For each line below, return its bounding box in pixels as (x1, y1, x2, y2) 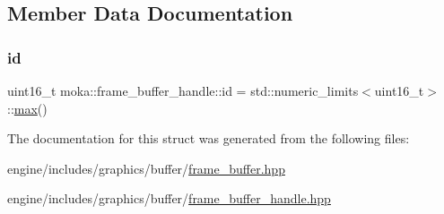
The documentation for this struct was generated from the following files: (7, 129, 410, 148)
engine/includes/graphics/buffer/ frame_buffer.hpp (7, 158, 285, 177)
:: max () (7, 98, 48, 117)
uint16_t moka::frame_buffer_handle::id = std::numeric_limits (7, 81, 359, 99)
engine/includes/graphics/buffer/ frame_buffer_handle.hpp (7, 189, 331, 208)
